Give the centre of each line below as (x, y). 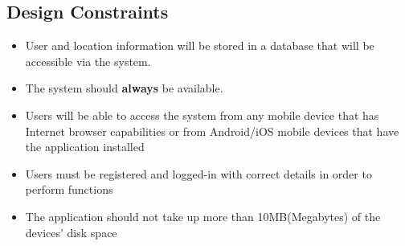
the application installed (85, 147)
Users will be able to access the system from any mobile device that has (202, 115)
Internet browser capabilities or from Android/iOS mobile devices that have (212, 131)
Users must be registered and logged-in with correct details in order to (198, 173)
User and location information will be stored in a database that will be (200, 45)
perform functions (69, 189)
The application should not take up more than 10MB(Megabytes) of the (203, 216)
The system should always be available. (124, 88)
